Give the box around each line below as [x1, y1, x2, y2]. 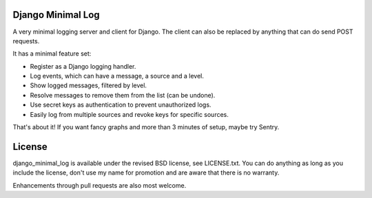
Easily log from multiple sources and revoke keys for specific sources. [30, 110, 229, 118]
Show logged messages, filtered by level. [30, 81, 147, 89]
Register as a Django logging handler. [30, 62, 136, 70]
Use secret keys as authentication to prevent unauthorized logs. [30, 100, 211, 109]
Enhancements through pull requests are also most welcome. [12, 181, 187, 189]
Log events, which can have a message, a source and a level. [30, 72, 205, 80]
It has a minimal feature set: [12, 49, 92, 58]
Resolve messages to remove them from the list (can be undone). [30, 91, 216, 99]
